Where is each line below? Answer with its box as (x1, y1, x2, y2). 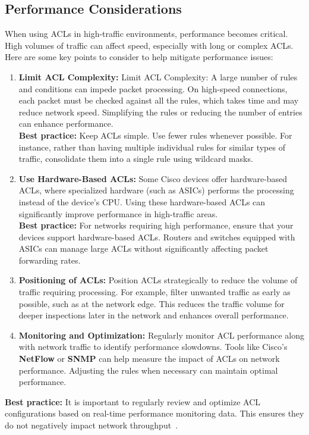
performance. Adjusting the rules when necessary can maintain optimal (18, 364, 278, 376)
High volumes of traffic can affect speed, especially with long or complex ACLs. (5, 39, 294, 51)
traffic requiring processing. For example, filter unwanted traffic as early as (18, 286, 291, 298)
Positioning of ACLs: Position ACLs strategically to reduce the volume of (18, 274, 298, 286)
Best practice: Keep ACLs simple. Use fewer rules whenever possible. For (18, 129, 292, 141)
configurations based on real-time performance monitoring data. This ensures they (5, 407, 304, 420)
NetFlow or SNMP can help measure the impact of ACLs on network (18, 352, 280, 365)
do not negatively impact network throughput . (5, 419, 178, 431)
